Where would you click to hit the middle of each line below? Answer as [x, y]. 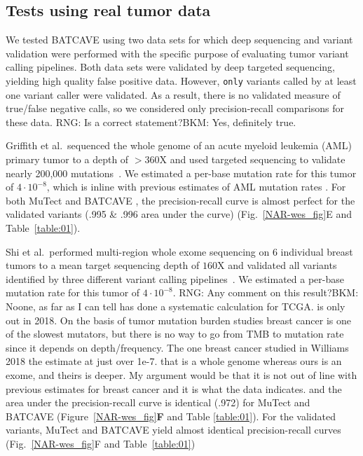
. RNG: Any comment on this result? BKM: [266, 292]
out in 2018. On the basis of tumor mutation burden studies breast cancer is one [178, 320]
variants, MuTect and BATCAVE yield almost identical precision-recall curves [173, 430]
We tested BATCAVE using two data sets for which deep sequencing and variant [179, 40]
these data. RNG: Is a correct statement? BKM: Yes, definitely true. [151, 122]
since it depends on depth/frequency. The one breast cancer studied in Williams [177, 347]
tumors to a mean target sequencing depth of [103, 265]
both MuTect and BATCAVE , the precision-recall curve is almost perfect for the [180, 200]
